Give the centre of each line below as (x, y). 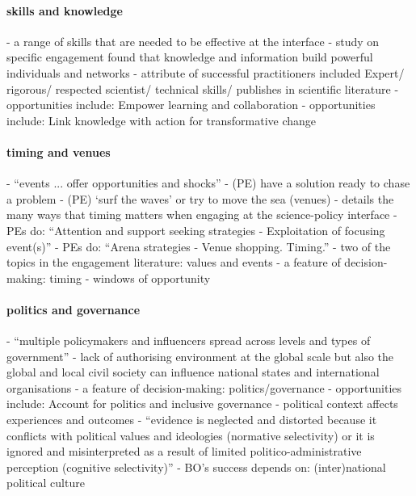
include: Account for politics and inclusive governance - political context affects (202, 404)
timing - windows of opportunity (130, 277)
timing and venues (59, 151)
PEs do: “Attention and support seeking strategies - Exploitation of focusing (196, 230)
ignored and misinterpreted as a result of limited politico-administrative (184, 451)
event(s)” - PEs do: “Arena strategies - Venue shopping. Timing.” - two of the (199, 246)
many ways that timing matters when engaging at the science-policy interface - (202, 214)
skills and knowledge (65, 10)
